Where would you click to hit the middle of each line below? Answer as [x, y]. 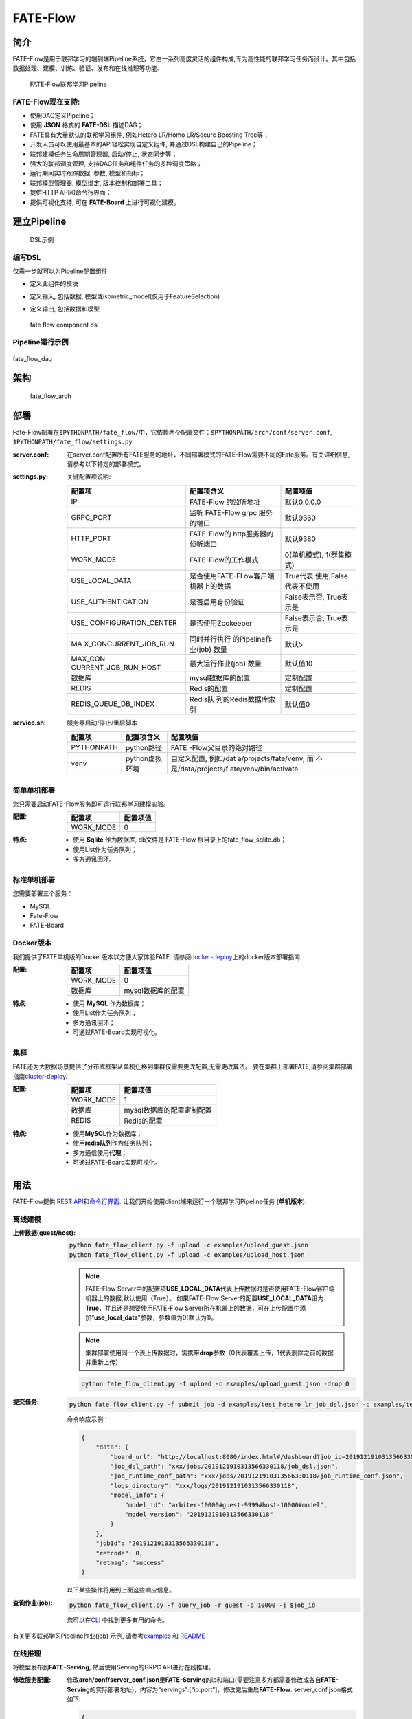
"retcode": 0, [119, 1553]
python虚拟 [144, 758]
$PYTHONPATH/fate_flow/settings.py [73, 442]
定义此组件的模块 [54, 284]
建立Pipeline [39, 222]
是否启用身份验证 [217, 602]
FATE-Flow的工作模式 [224, 560]
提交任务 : [26, 1402]
